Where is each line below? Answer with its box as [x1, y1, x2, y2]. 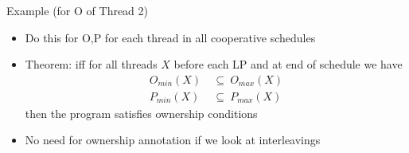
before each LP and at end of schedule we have [173, 56, 403, 73]
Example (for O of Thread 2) [6, 2, 149, 18]
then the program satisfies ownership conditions [25, 104, 258, 121]
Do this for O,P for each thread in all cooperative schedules [25, 29, 316, 45]
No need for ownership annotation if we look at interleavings [25, 131, 321, 148]
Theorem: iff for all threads [25, 56, 158, 73]
